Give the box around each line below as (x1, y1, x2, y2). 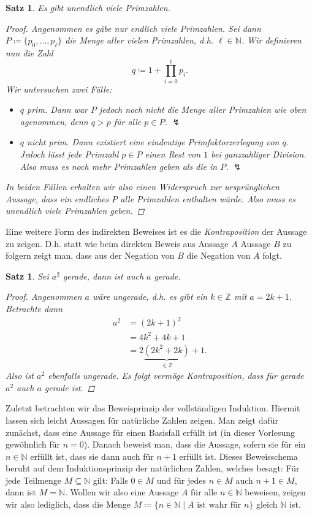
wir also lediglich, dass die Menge (6, 498, 131, 511)
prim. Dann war (27, 103, 88, 116)
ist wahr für (197, 501, 242, 510)
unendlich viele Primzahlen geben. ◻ (6, 204, 145, 217)
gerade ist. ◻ (44, 381, 95, 394)
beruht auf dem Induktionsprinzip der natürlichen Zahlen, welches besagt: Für (6, 462, 300, 475)
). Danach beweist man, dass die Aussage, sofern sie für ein (83, 438, 306, 451)
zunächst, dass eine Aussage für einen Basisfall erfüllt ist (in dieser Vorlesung (6, 425, 295, 438)
